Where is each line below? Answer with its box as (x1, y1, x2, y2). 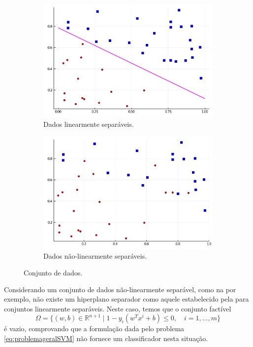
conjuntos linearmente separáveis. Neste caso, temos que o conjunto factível (4, 303, 231, 313)
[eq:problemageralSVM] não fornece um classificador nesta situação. (4, 333, 208, 343)
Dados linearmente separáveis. (43, 118, 134, 129)
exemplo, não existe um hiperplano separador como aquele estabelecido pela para (4, 294, 249, 304)
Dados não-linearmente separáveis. (43, 251, 147, 261)
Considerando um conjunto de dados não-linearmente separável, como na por (4, 284, 236, 294)
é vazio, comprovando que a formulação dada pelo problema (4, 323, 185, 334)
